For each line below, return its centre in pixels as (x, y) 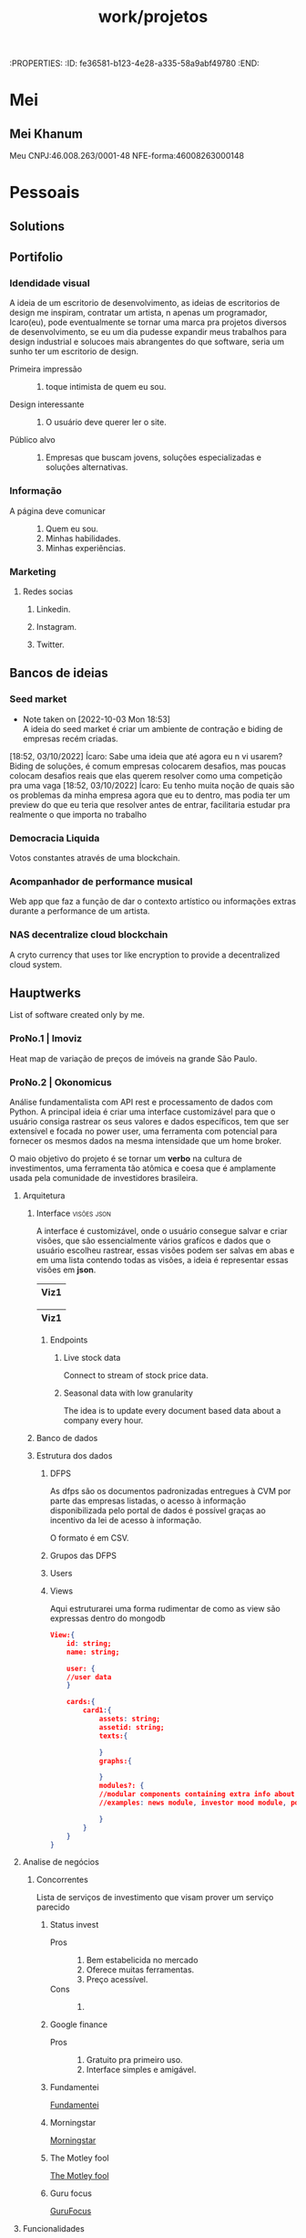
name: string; (93, 1652)
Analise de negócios (61, 1862)
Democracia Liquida (55, 838)
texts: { (113, 1736)
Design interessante (47, 404)
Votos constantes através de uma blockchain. (95, 858)
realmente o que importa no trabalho (78, 814)
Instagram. (56, 627)
